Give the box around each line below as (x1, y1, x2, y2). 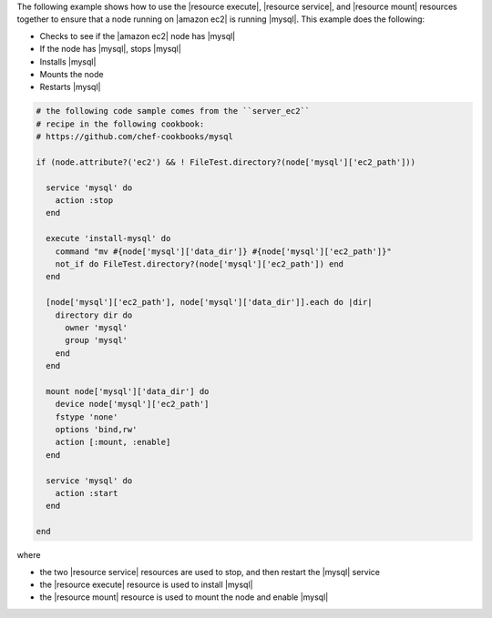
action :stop (55, 196, 114, 206)
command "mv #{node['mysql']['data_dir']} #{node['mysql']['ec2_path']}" (55, 246, 392, 257)
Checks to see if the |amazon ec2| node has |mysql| (39, 30, 236, 41)
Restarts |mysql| (39, 82, 101, 93)
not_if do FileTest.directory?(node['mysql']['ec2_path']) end (55, 259, 344, 269)
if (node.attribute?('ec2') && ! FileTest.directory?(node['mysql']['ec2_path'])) (36, 157, 416, 167)
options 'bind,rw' (55, 424, 138, 435)
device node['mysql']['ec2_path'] (55, 399, 210, 410)
